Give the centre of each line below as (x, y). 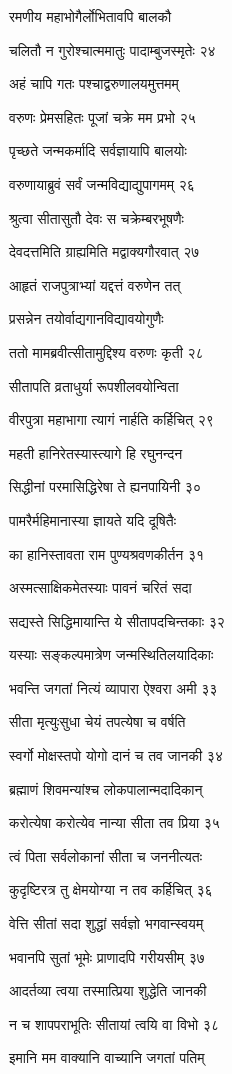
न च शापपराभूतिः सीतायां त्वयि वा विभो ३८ (114, 1023)
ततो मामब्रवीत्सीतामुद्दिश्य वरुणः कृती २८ (106, 351)
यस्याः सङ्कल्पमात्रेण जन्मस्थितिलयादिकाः (111, 654)
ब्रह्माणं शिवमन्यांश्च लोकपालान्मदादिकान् (106, 788)
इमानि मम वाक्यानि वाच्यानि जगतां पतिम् (107, 1057)
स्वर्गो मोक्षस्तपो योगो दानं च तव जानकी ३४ (116, 755)
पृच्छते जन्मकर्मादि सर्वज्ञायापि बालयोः (98, 150)
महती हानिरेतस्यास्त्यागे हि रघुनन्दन (96, 452)
